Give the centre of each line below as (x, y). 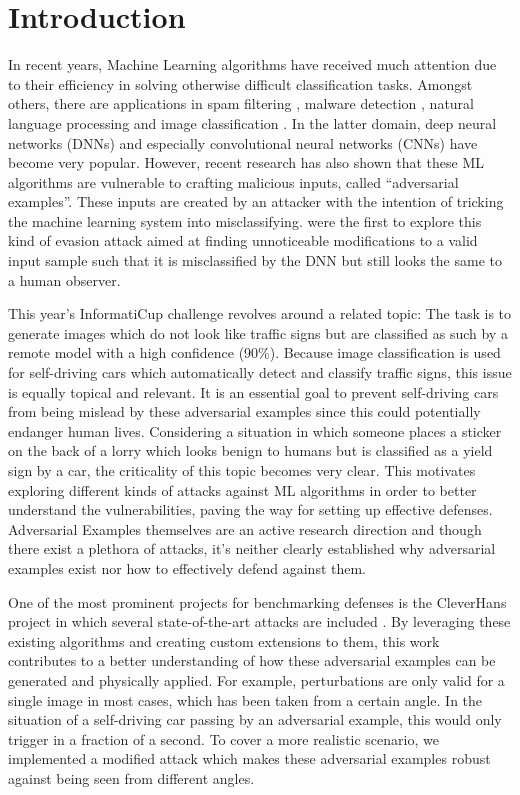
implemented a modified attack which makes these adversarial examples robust (249, 758)
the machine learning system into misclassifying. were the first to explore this (245, 220)
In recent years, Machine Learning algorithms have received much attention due (252, 64)
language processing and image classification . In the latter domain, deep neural (252, 122)
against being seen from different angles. (131, 777)
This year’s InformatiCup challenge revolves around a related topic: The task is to (260, 313)
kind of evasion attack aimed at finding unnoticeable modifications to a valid (243, 240)
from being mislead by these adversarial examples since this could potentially (244, 411)
